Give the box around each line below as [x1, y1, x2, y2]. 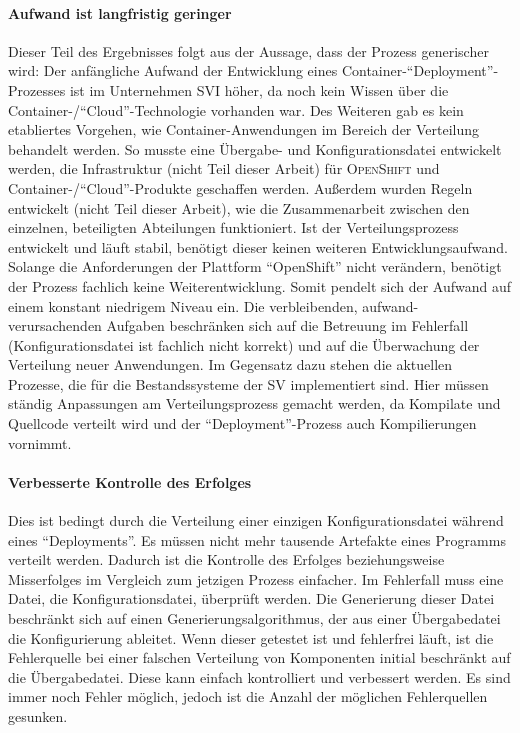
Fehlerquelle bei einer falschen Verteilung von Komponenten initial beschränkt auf [8, 647, 511, 668]
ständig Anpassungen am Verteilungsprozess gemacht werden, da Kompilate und [8, 393, 501, 414]
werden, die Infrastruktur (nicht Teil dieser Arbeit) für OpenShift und [8, 158, 440, 179]
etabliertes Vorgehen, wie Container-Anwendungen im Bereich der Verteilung [8, 119, 480, 140]
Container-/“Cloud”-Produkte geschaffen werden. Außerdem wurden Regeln [8, 177, 473, 198]
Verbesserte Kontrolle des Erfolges [8, 471, 252, 492]
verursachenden [8, 315, 102, 336]
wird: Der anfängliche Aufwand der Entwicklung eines [8, 60, 338, 81]
